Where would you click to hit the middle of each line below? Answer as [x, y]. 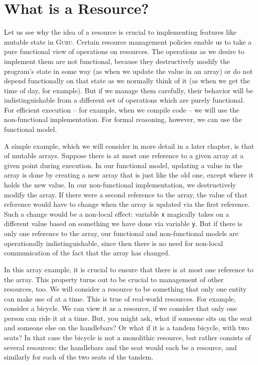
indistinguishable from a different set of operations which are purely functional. [125, 100]
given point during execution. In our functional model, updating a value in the [123, 165]
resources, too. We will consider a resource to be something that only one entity [125, 289]
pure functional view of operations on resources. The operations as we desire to [124, 51]
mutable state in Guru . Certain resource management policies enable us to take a [128, 41]
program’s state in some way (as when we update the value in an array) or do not [129, 71]
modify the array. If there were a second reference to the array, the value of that [126, 194]
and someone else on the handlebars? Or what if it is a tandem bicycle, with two [127, 328]
